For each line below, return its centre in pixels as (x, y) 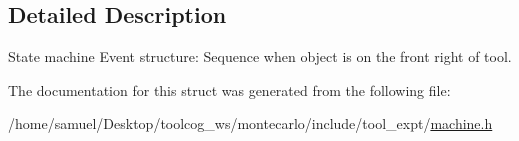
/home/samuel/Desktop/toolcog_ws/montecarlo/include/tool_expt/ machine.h (250, 123)
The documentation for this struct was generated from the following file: (229, 89)
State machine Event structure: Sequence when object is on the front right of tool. (260, 56)
